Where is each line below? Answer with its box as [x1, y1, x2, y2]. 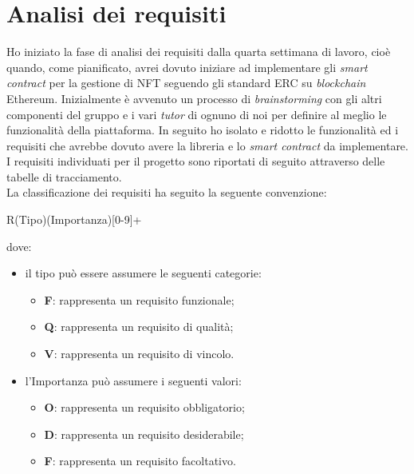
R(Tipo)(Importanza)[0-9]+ [6, 211, 142, 228]
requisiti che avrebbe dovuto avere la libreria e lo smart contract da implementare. [6, 137, 408, 153]
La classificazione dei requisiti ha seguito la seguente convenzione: [6, 184, 327, 201]
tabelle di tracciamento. [6, 168, 122, 185]
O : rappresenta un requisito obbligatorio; [44, 399, 245, 416]
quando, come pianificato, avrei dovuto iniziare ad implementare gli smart [6, 58, 368, 75]
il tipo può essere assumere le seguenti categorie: [25, 265, 262, 281]
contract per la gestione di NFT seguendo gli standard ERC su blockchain [6, 74, 366, 91]
